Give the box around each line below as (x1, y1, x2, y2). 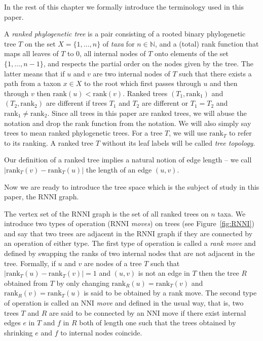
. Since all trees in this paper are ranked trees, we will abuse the (47, 107, 247, 118)
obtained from (4, 277, 48, 288)
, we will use (169, 127, 207, 138)
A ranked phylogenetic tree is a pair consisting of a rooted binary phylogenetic (4, 28, 246, 39)
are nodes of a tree (84, 258, 142, 268)
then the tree (199, 268, 239, 278)
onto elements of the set (155, 48, 229, 59)
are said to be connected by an (49, 307, 144, 318)
